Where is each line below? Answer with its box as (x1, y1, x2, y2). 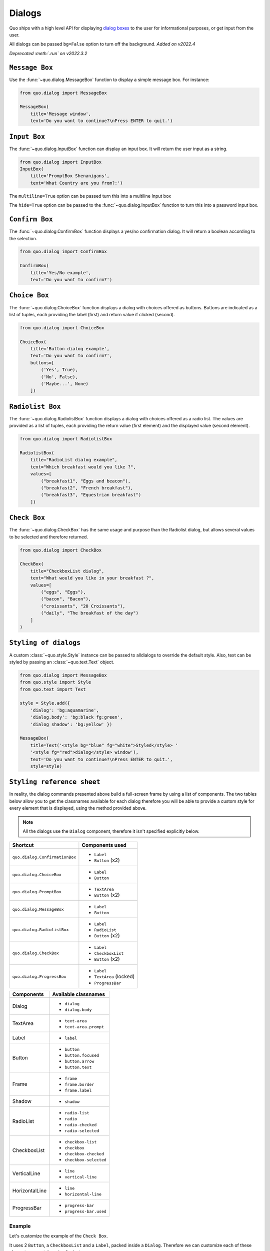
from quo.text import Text (19, 686, 86, 692)
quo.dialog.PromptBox (12, 889, 62, 895)
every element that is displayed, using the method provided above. (9, 805, 147, 811)
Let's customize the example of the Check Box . (9, 1233, 108, 1239)
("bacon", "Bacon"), (40, 596, 91, 602)
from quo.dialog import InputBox (19, 159, 102, 165)
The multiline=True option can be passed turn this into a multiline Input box (9, 193, 171, 199)
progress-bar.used (64, 1209, 107, 1214)
